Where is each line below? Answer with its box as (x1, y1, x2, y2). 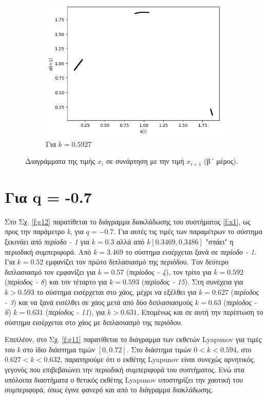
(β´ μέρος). (204, 156, 238, 166)
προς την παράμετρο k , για (5, 226, 84, 237)
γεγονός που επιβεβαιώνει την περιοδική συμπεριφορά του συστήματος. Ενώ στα (5, 364, 244, 375)
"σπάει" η (205, 236, 234, 247)
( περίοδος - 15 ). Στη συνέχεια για (141, 276, 243, 287)
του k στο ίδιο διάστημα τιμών (5, 344, 96, 354)
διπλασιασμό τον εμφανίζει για (5, 266, 96, 277)
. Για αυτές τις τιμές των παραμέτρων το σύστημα (113, 226, 262, 237)
